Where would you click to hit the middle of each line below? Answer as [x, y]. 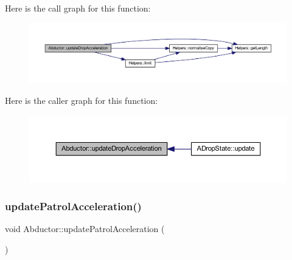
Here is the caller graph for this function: [82, 100]
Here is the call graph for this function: [78, 8]
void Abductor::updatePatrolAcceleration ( [85, 229]
